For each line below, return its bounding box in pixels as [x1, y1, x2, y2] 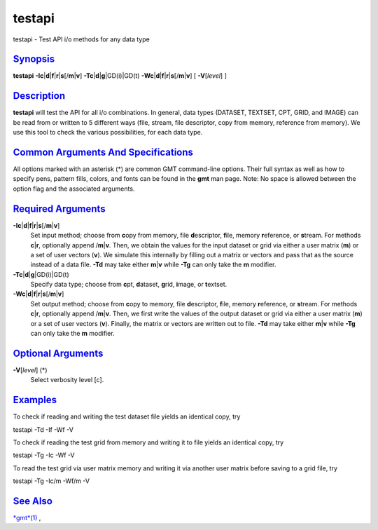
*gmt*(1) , [13, 514, 41, 522]
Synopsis [13, 53, 55, 65]
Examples [13, 394, 57, 406]
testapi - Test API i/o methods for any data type [13, 35, 150, 43]
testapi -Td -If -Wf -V [13, 425, 73, 434]
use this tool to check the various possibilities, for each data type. [13, 128, 203, 137]
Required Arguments [13, 203, 106, 215]
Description [13, 90, 66, 102]
